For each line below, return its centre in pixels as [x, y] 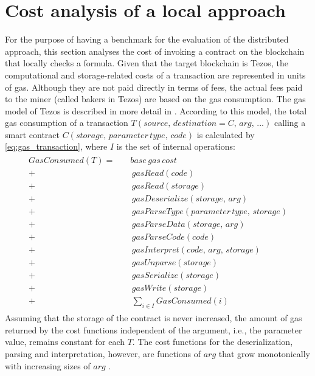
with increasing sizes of [48, 365]
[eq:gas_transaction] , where [56, 146]
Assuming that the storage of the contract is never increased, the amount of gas [154, 318]
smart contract [32, 134]
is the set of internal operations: [176, 146]
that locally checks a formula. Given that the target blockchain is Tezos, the [147, 63]
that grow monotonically [264, 354]
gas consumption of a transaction [67, 123]
